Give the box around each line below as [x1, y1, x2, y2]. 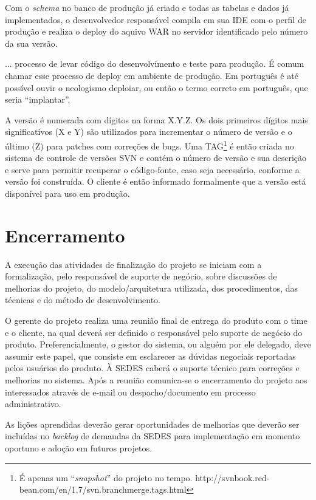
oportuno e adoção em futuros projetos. [5, 442, 152, 454]
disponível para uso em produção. [5, 187, 130, 199]
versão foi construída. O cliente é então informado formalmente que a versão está [5, 175, 306, 188]
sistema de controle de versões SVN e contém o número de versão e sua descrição [5, 151, 307, 164]
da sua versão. [5, 36, 58, 49]
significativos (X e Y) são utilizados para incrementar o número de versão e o [5, 125, 292, 138]
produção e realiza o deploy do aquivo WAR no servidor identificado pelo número [5, 25, 308, 38]
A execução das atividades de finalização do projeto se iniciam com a [5, 258, 262, 270]
